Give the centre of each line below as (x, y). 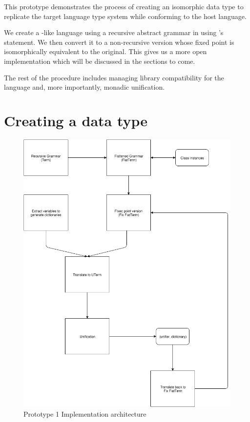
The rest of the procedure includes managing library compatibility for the (114, 77)
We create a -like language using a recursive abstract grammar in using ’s (114, 32)
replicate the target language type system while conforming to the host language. (125, 16)
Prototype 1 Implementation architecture (85, 413)
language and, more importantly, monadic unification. (84, 87)
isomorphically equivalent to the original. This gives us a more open (105, 51)
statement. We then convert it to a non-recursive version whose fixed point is (119, 42)
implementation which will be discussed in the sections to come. (100, 61)
